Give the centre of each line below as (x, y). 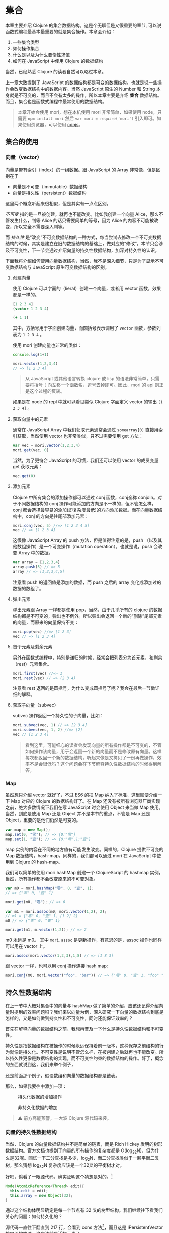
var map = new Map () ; (28, 830)
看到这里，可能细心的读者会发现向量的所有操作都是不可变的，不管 (93, 745)
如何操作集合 (26, 48)
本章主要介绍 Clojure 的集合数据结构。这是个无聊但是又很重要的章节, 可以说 (83, 25)
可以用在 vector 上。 (26, 946)
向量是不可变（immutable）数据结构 (50, 186)
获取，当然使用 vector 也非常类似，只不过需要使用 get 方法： (80, 436)
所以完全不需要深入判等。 (40, 226)
